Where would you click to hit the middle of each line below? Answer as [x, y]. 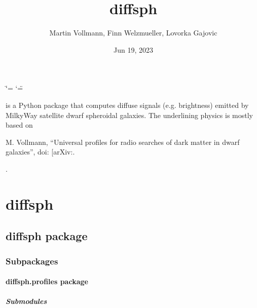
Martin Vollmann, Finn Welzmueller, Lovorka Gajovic [133, 33]
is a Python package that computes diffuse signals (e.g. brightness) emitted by [127, 105]
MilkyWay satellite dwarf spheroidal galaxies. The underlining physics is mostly [129, 115]
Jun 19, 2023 [133, 49]
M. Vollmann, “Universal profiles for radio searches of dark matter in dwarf [123, 142]
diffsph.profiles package [47, 281]
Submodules [26, 301]
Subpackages [32, 261]
